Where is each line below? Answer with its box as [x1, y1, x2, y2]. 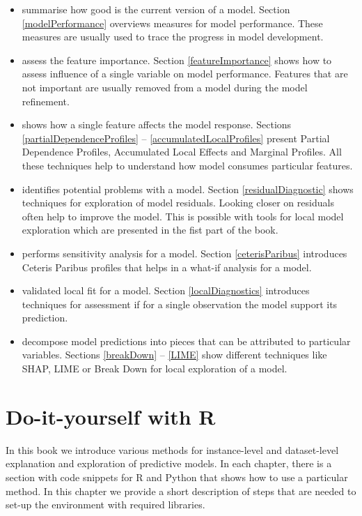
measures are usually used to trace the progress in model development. [22, 29, 324, 44]
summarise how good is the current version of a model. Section [22, 2, 290, 16]
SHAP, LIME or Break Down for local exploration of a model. [22, 361, 288, 376]
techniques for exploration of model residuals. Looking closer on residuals [22, 195, 334, 210]
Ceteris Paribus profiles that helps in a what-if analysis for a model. [22, 259, 312, 274]
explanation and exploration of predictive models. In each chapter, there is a [6, 456, 332, 471]
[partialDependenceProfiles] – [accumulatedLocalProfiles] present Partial [22, 130, 330, 145]
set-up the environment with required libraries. [6, 497, 205, 512]
